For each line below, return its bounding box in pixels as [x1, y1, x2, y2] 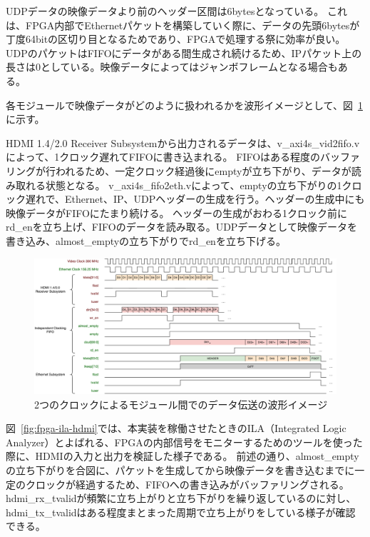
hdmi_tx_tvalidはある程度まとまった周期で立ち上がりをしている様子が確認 [6, 504, 356, 519]
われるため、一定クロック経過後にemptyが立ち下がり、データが [55, 163, 351, 178]
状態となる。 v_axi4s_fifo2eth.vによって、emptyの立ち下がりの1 [45, 177, 342, 192]
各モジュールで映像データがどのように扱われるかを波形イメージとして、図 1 [6, 97, 363, 112]
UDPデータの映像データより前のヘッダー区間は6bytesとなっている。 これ [6, 4, 347, 18]
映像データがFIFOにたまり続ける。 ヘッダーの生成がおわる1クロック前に [6, 205, 348, 220]
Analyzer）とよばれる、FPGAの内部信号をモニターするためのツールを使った [6, 434, 363, 449]
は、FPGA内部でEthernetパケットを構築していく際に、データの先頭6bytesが [6, 17, 360, 32]
